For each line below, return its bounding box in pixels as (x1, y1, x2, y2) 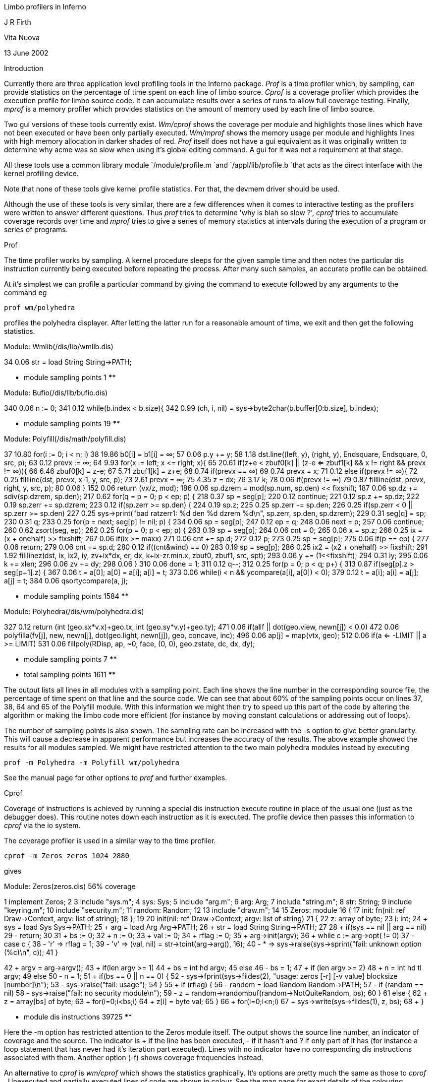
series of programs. (4, 225, 68, 234)
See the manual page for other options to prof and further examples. (4, 773, 227, 782)
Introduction (4, 64, 44, 72)
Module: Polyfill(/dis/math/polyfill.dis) (4, 435, 126, 443)
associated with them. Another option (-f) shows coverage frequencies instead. (4, 1053, 264, 1062)
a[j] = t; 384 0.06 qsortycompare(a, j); (4, 576, 128, 585)
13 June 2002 (4, 49, 49, 57)
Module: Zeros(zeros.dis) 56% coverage (4, 882, 136, 891)
